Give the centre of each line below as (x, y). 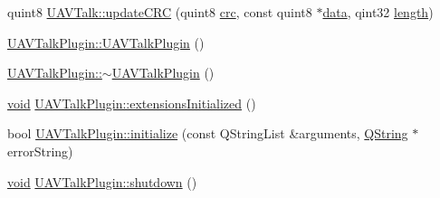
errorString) (40, 151)
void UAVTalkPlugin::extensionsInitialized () (132, 103)
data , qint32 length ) (378, 12)
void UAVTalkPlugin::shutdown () (102, 181)
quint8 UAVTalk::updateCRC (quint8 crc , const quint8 (160, 12)
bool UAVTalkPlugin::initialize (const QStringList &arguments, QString (208, 133)
